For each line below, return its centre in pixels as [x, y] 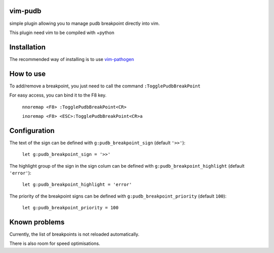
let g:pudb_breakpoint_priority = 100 [70, 208]
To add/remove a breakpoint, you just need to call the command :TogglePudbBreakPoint [105, 86]
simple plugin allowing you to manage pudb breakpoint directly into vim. [84, 23]
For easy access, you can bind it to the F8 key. [58, 95]
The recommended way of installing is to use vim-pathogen [72, 59]
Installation [27, 47]
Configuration [32, 130]
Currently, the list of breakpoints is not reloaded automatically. [74, 234]
